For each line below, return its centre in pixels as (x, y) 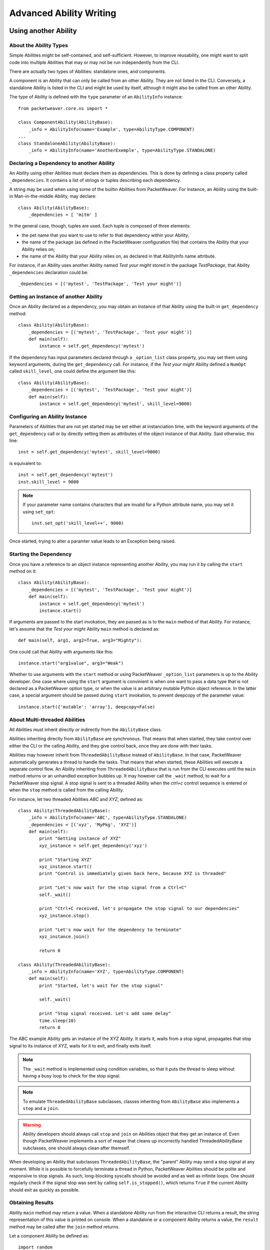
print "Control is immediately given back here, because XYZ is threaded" (133, 873)
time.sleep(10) (58, 1020)
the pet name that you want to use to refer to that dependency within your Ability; (105, 235)
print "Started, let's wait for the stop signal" (101, 985)
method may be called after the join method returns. (64, 1226)
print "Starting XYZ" (66, 859)
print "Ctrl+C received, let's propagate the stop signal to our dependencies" (139, 908)
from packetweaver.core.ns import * (63, 108)
